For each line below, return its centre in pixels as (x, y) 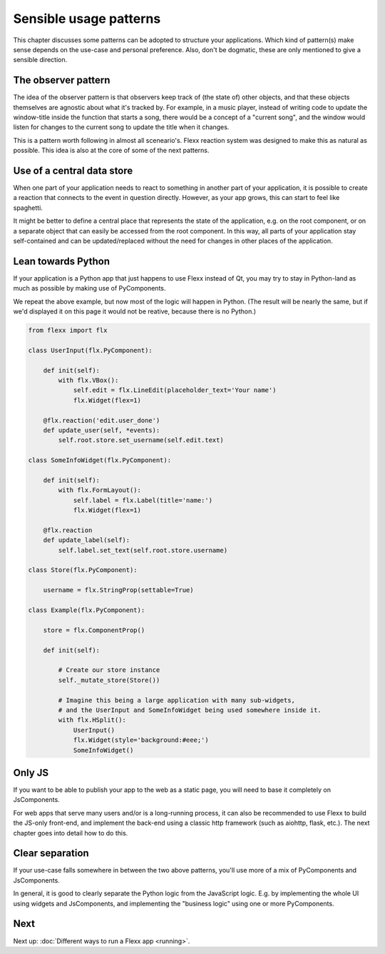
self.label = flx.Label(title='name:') (143, 500)
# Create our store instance (109, 670)
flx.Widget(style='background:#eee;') (141, 740)
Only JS (31, 772)
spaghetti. (28, 208)
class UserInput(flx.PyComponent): (90, 350)
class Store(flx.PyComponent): (83, 570)
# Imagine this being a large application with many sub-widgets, (177, 700)
